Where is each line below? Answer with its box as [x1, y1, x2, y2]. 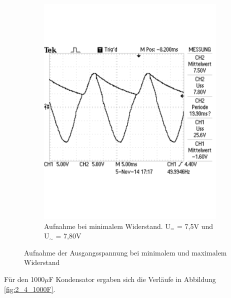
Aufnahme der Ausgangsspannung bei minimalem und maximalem [24, 247, 227, 257]
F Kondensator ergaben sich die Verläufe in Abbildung [48, 274, 216, 284]
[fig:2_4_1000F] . [4, 283, 55, 294]
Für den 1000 [4, 274, 45, 284]
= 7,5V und [176, 220, 213, 231]
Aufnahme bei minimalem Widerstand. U [44, 220, 170, 231]
